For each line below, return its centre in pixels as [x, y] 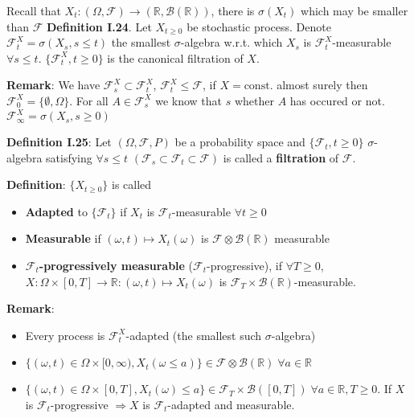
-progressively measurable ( [116, 266]
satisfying [69, 157]
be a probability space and [240, 142]
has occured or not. [337, 100]
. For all [89, 100]
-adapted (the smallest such [194, 335]
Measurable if [63, 238]
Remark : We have [53, 85]
